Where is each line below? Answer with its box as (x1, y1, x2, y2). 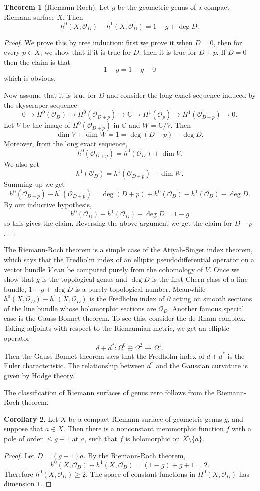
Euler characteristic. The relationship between (4, 360, 145, 371)
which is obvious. (4, 73, 56, 83)
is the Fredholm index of (89, 293, 164, 304)
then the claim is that (4, 56, 71, 67)
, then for (213, 37, 242, 47)
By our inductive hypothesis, (4, 199, 92, 210)
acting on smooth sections (172, 293, 252, 304)
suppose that (4, 423, 43, 434)
